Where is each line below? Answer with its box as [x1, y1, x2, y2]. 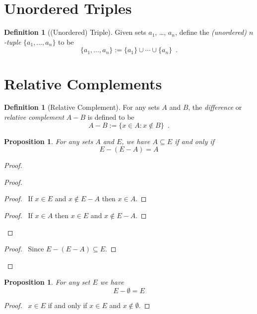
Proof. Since [4, 243, 44, 254]
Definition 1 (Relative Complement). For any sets [4, 102, 160, 112]
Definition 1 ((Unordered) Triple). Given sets [4, 27, 146, 37]
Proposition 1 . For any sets [4, 136, 93, 146]
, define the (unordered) [175, 27, 247, 37]
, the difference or [188, 102, 242, 112]
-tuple [4, 36, 21, 47]
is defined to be [87, 112, 134, 122]
